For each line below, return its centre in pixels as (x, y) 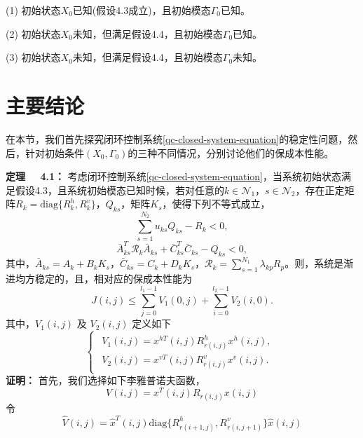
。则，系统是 (314, 263)
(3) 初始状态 (33, 57)
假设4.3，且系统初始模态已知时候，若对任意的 (119, 190)
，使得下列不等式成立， (216, 204)
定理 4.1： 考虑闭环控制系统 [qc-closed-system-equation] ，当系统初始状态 (173, 176)
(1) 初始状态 (33, 10)
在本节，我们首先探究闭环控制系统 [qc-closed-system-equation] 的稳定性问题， (177, 138)
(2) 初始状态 (33, 33)
